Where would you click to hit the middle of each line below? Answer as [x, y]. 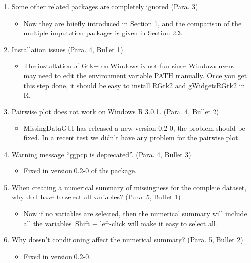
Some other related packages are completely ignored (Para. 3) [105, 6]
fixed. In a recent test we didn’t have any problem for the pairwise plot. [132, 137]
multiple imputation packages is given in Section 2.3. [103, 33]
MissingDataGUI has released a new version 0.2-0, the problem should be [134, 128]
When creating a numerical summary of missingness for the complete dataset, [129, 187]
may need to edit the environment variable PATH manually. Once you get [135, 75]
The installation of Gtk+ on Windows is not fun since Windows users [129, 66]
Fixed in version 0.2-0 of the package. [80, 171]
